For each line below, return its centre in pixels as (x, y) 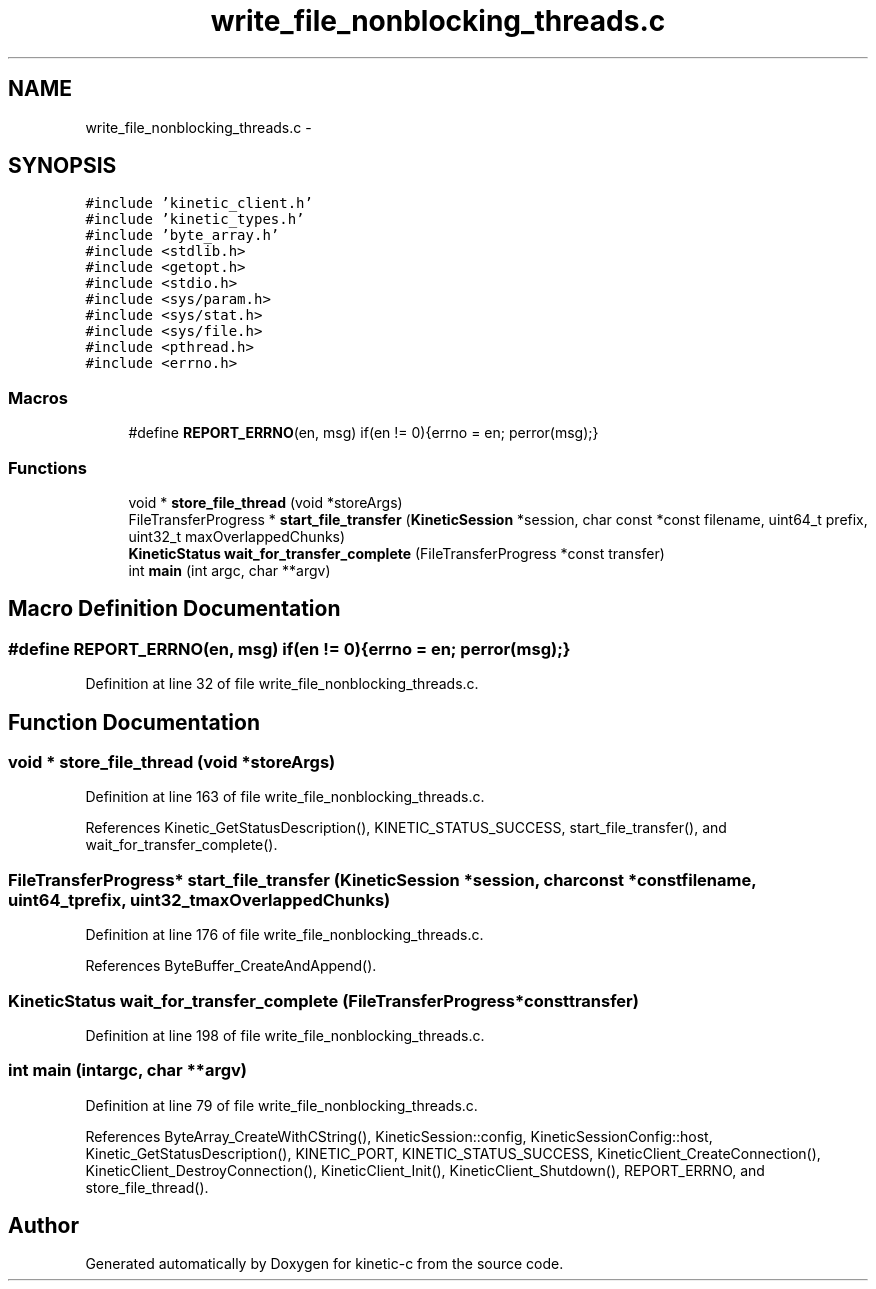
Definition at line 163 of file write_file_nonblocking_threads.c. (285, 797)
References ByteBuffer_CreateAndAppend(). (231, 966)
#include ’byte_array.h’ (182, 235)
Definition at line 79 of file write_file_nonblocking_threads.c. (281, 1105)
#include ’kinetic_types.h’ (195, 219)
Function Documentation (134, 722)
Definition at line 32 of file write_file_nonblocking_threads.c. (282, 684)
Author (43, 1226)
